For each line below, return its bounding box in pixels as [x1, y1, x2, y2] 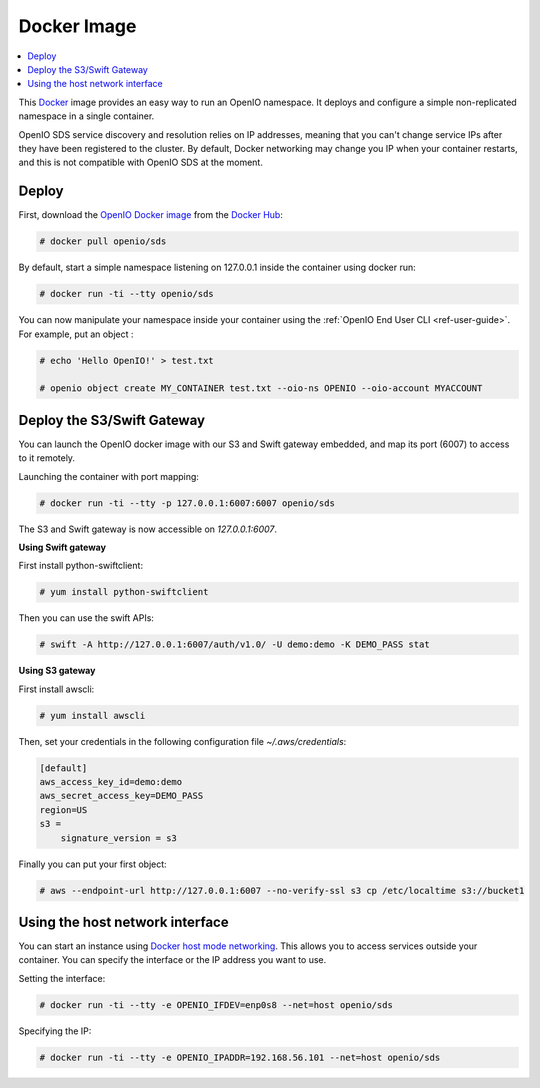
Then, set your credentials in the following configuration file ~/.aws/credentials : [18, 735, 347, 747]
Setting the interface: [18, 972, 106, 984]
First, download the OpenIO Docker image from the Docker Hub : [18, 209, 284, 221]
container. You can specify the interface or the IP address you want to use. [18, 954, 327, 966]
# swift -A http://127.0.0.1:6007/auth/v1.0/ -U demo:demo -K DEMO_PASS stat [39, 639, 430, 650]
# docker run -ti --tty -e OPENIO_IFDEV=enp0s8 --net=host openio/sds [39, 999, 394, 1010]
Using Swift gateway [18, 541, 107, 553]
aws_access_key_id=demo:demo [39, 776, 183, 787]
